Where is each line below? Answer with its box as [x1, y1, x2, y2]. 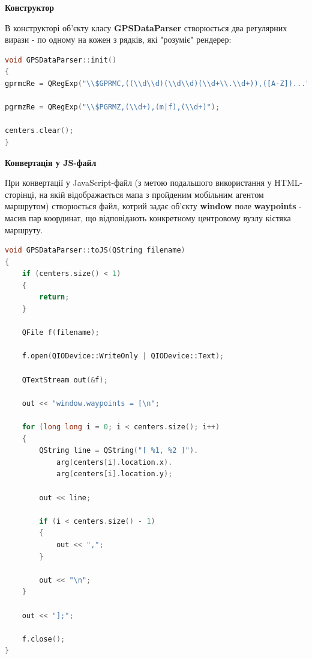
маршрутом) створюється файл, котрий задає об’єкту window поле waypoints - [5, 200, 302, 212]
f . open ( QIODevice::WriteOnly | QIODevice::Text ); [22, 352, 224, 361]
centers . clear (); [5, 126, 74, 135]
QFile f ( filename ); [22, 328, 100, 337]
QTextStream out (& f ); [22, 375, 108, 384]
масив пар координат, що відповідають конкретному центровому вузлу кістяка [5, 211, 291, 224]
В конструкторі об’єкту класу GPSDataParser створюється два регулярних [5, 21, 287, 34]
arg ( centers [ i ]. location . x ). [56, 458, 173, 467]
